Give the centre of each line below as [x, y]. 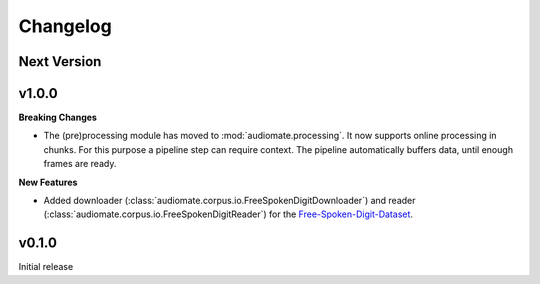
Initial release [46, 267]
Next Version [60, 61]
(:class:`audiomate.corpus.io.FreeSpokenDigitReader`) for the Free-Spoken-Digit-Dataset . [228, 214]
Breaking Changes [57, 117]
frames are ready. [80, 164]
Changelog [65, 26]
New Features [48, 182]
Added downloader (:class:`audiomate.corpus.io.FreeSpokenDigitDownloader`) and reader [229, 201]
